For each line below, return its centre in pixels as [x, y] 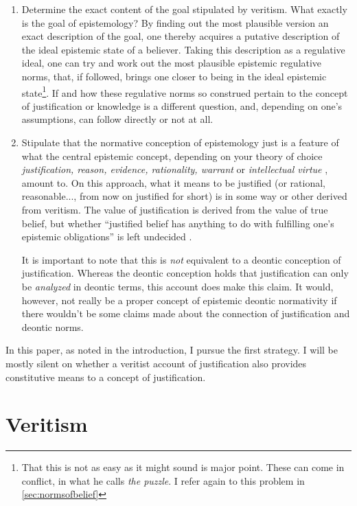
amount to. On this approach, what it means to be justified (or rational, [173, 182]
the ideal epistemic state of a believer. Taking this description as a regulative [183, 49]
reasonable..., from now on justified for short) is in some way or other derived [184, 196]
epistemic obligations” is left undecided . [107, 237]
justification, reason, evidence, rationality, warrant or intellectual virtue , [175, 169]
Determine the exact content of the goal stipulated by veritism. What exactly [184, 9]
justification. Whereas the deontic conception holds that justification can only [185, 273]
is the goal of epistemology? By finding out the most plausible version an [175, 22]
